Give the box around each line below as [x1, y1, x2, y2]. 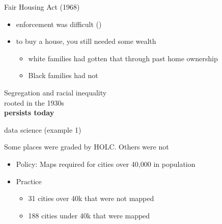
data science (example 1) [4, 124, 81, 135]
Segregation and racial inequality [4, 87, 107, 97]
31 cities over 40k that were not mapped [28, 193, 154, 204]
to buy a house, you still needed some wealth [16, 36, 156, 46]
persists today [4, 107, 54, 118]
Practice [16, 176, 42, 186]
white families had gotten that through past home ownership [28, 53, 218, 63]
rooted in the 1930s [4, 97, 64, 108]
